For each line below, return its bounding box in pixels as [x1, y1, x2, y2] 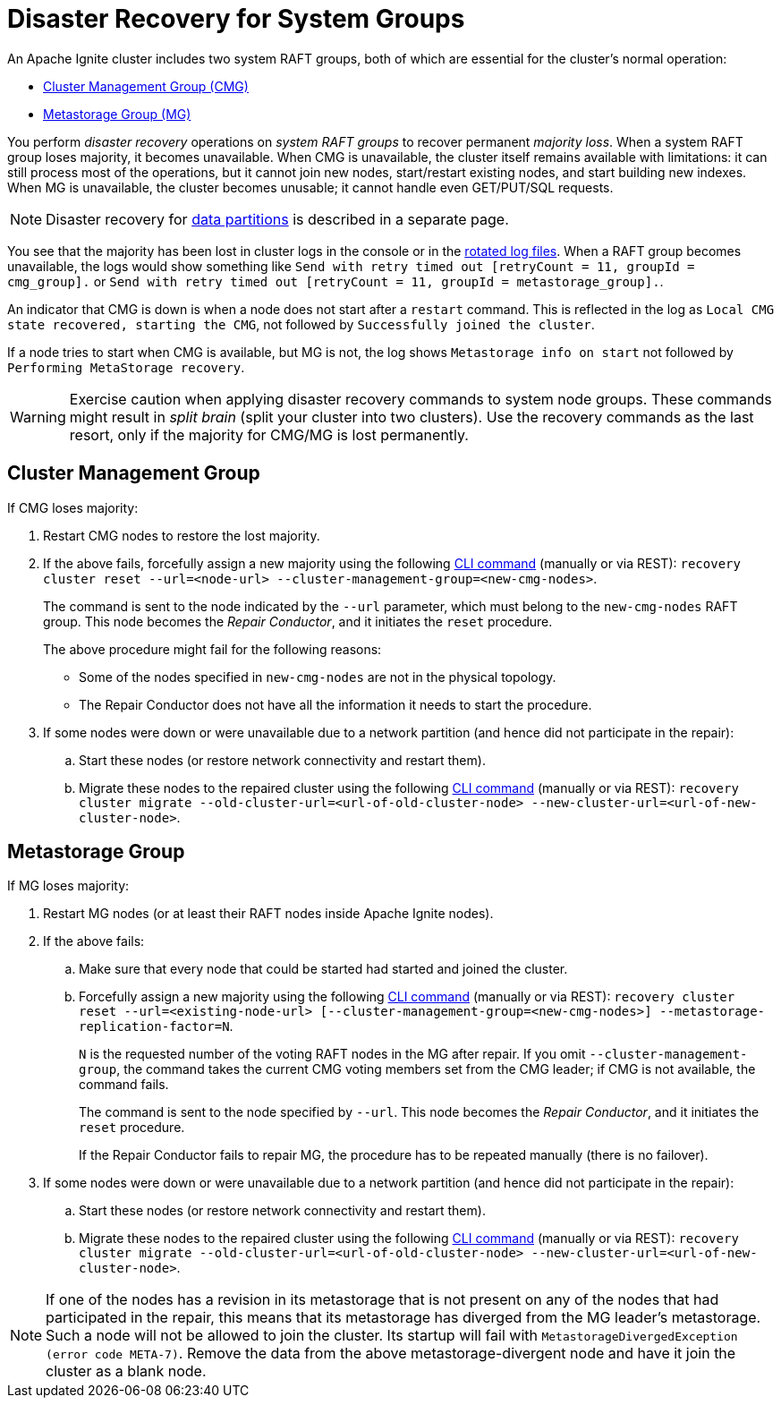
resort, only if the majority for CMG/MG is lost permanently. [69, 425, 469, 444]
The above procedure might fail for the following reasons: [43, 641, 382, 657]
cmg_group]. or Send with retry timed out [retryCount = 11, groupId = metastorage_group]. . [7, 273, 664, 289]
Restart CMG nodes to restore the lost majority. [43, 527, 320, 543]
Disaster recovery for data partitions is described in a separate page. [46, 209, 509, 228]
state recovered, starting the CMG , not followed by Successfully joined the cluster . [7, 316, 595, 332]
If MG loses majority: [7, 878, 130, 894]
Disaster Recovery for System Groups [7, 4, 465, 34]
